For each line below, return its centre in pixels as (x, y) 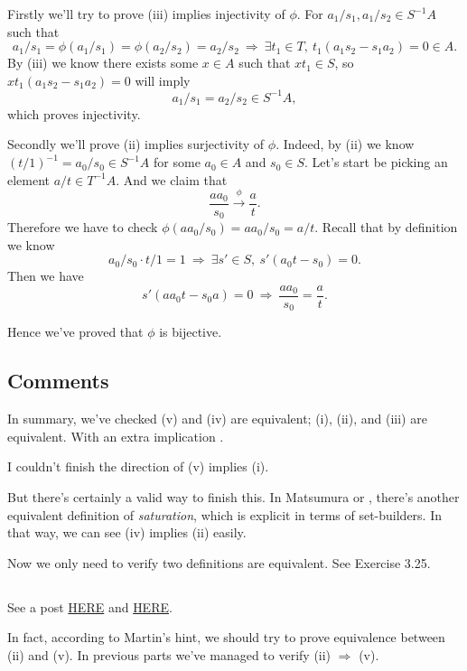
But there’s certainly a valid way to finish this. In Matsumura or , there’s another (233, 496)
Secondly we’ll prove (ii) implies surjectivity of (136, 144)
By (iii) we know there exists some (103, 63)
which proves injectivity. (74, 113)
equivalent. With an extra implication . (116, 436)
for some (177, 162)
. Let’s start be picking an (376, 162)
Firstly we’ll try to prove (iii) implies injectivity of (146, 14)
